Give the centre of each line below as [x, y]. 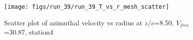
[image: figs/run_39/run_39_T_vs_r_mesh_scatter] [87, 7]
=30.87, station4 [29, 32]
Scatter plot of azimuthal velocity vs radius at [73, 22]
